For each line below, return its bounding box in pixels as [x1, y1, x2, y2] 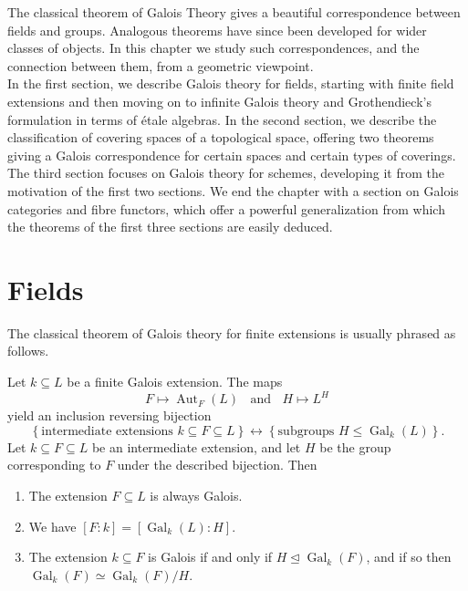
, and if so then [366, 547, 452, 566]
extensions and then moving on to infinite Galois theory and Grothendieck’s [7, 91, 432, 110]
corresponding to [7, 455, 101, 474]
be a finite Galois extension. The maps [67, 372, 283, 391]
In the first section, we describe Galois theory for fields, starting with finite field [7, 74, 454, 93]
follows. [7, 341, 49, 360]
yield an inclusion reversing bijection [7, 406, 212, 425]
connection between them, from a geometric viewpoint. [7, 56, 314, 75]
